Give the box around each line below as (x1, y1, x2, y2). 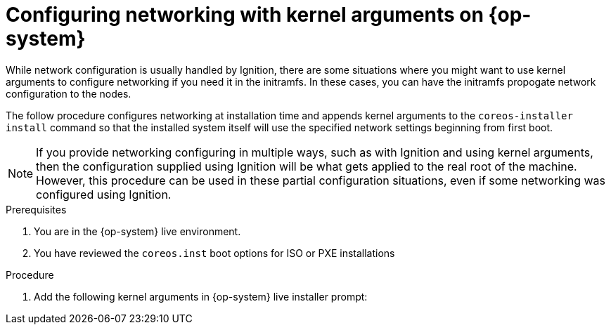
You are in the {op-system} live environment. (34, 225, 241, 237)
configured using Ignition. (36, 187, 172, 202)
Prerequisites (6, 203, 67, 216)
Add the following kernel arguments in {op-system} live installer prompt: (34, 290, 368, 303)
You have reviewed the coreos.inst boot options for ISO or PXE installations (34, 246, 395, 259)
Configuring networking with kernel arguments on (6, 3, 484, 27)
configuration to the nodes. (6, 87, 131, 100)
